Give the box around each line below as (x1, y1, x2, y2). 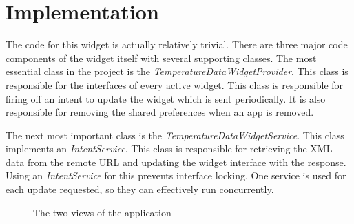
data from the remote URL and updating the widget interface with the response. (6, 154, 346, 169)
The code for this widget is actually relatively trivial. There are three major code (6, 37, 348, 52)
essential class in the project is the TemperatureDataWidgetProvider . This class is (6, 64, 348, 79)
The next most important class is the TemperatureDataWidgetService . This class (6, 128, 344, 142)
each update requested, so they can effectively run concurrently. (6, 182, 274, 196)
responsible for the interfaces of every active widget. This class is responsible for (6, 77, 344, 92)
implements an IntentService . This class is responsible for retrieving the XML (6, 141, 333, 156)
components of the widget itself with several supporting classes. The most (6, 50, 317, 65)
